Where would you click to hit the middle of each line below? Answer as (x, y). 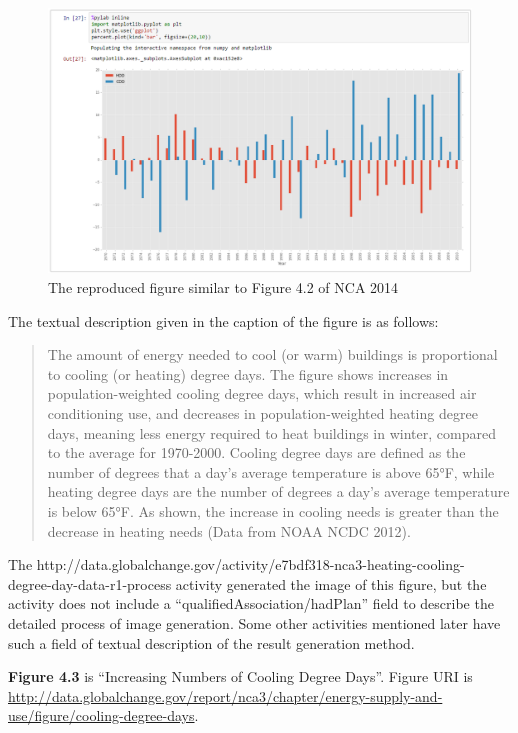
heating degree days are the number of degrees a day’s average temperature (278, 491)
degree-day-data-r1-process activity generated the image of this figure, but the (247, 583)
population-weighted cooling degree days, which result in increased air (262, 393)
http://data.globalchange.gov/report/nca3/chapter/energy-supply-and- (225, 695)
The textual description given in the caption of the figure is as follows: (223, 320)
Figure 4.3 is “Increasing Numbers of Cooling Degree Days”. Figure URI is (240, 676)
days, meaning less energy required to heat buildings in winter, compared (271, 432)
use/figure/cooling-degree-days (101, 715)
